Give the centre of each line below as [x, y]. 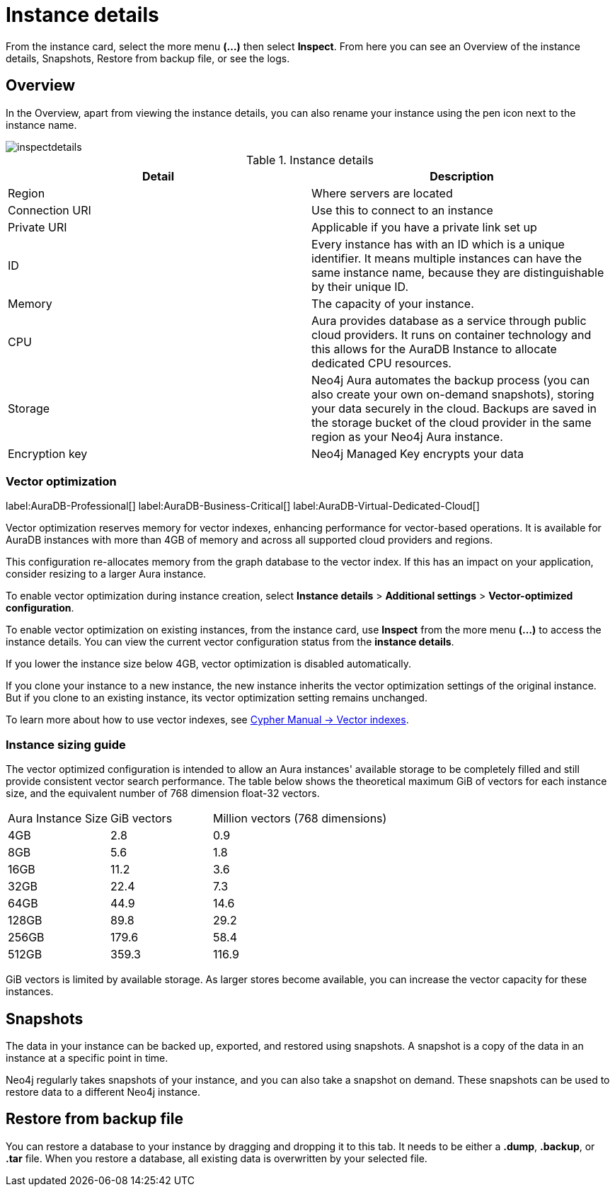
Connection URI [50, 210]
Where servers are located [382, 193]
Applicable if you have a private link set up [424, 227]
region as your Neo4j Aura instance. [407, 436]
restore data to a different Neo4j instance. [103, 1091]
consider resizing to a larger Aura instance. [106, 574]
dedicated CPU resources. [381, 363]
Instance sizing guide [66, 744]
